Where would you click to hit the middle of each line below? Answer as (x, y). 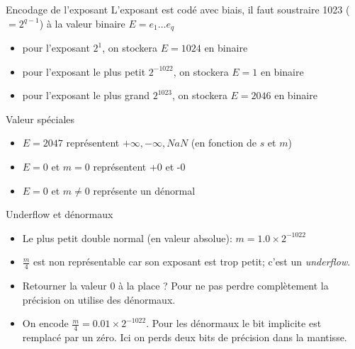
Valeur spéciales (40, 119)
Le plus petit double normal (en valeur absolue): (127, 238)
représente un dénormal (144, 190)
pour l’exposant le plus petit (84, 71)
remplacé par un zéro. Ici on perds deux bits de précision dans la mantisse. (185, 337)
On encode (45, 323)
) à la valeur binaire (82, 23)
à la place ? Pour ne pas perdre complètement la (224, 286)
